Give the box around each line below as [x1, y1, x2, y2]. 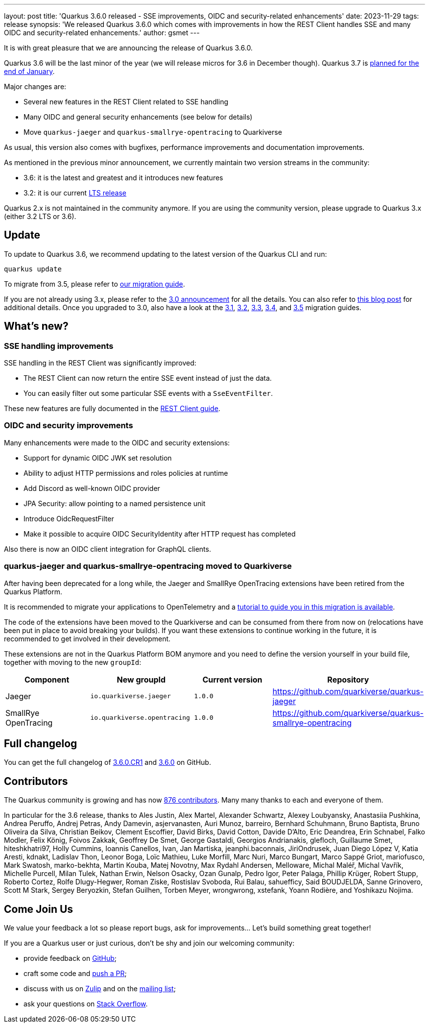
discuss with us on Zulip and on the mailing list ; [24, 984, 176, 993]
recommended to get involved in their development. [4, 634, 171, 643]
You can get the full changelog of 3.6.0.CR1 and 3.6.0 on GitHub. [4, 758, 211, 767]
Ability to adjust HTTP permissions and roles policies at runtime [24, 468, 228, 477]
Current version [202, 674, 262, 685]
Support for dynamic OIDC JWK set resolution [24, 453, 172, 462]
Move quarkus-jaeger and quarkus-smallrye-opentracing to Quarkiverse [24, 128, 282, 136]
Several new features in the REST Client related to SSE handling [24, 98, 229, 106]
